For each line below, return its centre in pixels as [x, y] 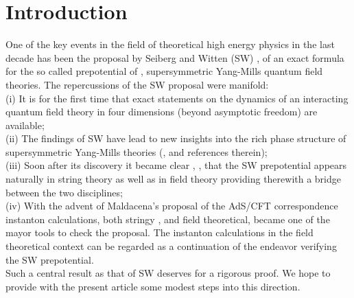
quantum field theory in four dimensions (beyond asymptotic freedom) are [162, 112]
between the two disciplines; [64, 192]
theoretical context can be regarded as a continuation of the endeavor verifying [171, 246]
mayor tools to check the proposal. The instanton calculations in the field [160, 232]
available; [25, 125]
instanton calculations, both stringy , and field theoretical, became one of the [168, 219]
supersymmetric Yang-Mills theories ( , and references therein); [137, 151]
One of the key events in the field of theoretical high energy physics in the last [170, 44]
